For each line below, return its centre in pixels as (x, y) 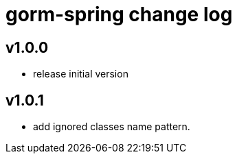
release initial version (81, 74)
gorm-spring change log (119, 14)
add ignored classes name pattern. (112, 127)
